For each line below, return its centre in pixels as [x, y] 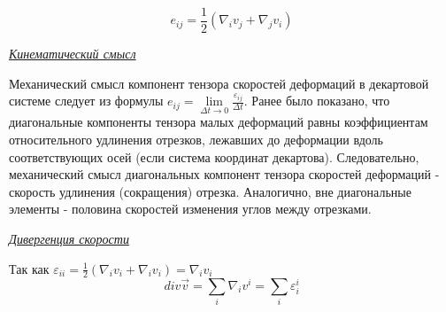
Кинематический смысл [73, 54]
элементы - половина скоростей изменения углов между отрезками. [190, 209]
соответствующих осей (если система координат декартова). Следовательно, [214, 156]
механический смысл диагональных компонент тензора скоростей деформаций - [224, 174]
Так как [29, 268]
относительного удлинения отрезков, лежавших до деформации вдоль [196, 140]
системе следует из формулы [86, 101]
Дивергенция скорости [69, 239]
